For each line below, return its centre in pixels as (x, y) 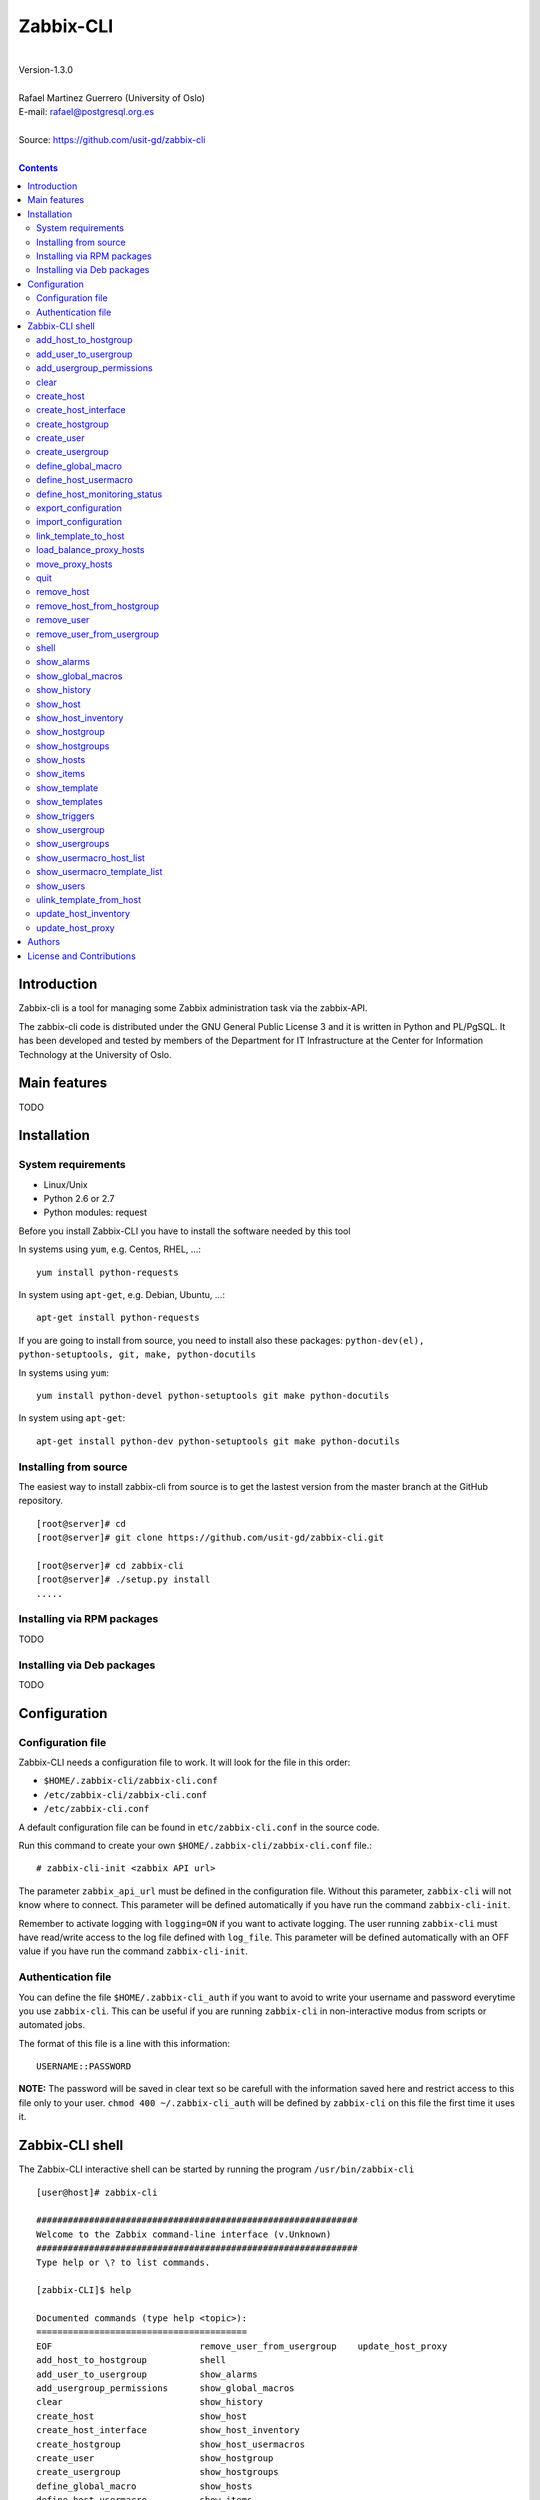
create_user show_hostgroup (155, 2458)
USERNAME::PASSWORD (84, 2066)
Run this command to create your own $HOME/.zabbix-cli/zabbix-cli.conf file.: (195, 1846)
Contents (38, 167)
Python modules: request (95, 1212)
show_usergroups (73, 844)
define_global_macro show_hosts (144, 2486)
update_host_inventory (83, 914)
